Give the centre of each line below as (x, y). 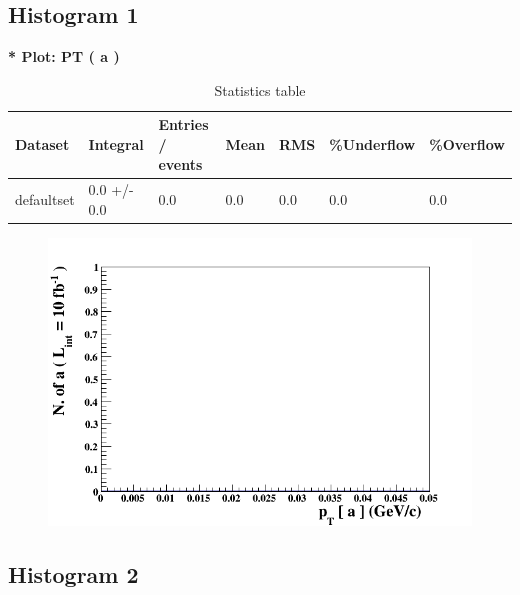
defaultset (45, 199)
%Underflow (372, 143)
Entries (183, 124)
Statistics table (260, 89)
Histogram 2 (73, 573)
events (180, 163)
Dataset (42, 143)
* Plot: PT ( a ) (64, 56)
